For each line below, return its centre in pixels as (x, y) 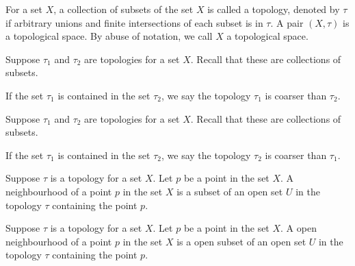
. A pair (287, 22)
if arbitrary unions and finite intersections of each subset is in (134, 22)
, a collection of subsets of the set (123, 9)
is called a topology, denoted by (274, 9)
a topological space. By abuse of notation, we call (109, 36)
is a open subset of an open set (241, 241)
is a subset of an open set (230, 191)
